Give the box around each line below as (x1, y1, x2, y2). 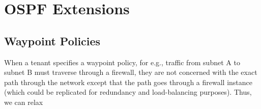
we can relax (4, 96, 43, 107)
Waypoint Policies (4, 33, 101, 48)
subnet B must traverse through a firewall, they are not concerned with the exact (4, 67, 257, 77)
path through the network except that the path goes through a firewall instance (4, 76, 252, 87)
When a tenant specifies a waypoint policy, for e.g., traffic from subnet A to (4, 57, 240, 67)
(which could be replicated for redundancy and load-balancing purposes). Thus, (4, 87, 252, 97)
